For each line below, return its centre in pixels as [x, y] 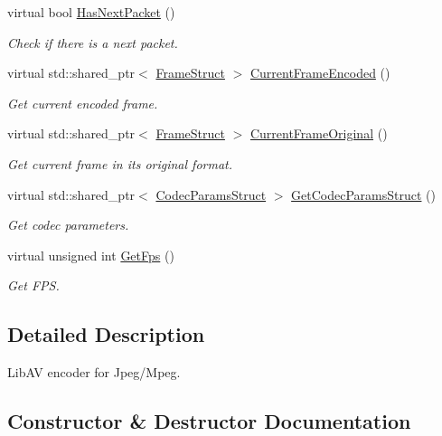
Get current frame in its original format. [120, 163]
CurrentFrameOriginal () [319, 133]
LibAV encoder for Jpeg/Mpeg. [94, 372]
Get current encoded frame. [83, 103]
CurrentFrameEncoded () [320, 73]
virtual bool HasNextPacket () [91, 12]
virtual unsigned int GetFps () [91, 255]
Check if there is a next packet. [93, 42]
